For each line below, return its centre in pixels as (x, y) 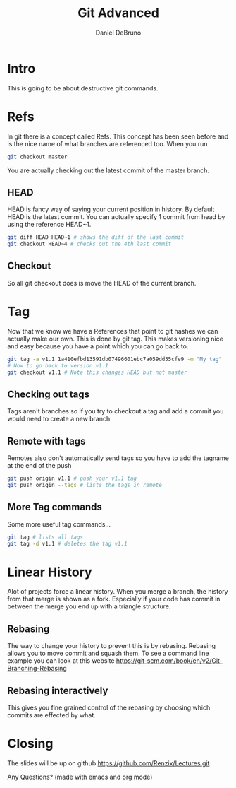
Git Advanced (118, 13)
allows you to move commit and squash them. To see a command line (108, 653)
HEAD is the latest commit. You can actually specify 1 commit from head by (116, 217)
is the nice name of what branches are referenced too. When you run (107, 143)
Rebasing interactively (58, 690)
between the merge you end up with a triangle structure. (89, 606)
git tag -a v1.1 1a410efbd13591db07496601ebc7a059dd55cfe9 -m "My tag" (114, 359)
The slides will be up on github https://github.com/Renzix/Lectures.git (108, 763)
